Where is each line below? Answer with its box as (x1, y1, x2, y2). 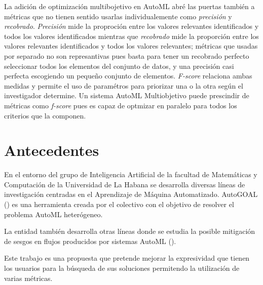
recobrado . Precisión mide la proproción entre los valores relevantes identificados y (4, 21, 259, 31)
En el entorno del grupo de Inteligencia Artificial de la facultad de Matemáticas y (4, 169, 257, 180)
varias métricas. (4, 272, 53, 283)
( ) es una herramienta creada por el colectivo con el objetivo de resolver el (4, 199, 234, 210)
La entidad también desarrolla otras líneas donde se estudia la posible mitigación (4, 226, 255, 236)
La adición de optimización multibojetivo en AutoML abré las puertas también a (4, 1, 255, 11)
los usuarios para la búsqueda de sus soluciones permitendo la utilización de (4, 263, 240, 273)
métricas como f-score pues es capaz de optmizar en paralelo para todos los (4, 100, 237, 110)
